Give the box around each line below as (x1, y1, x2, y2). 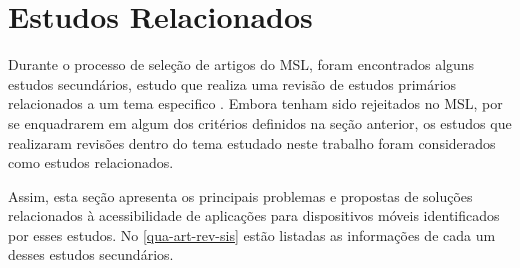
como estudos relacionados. (8, 152, 174, 173)
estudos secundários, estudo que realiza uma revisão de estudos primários (8, 73, 457, 94)
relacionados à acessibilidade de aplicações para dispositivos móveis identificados (8, 205, 500, 226)
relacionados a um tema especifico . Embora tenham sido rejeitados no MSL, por (8, 93, 503, 114)
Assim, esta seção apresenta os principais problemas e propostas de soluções (8, 185, 473, 206)
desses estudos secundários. (8, 244, 174, 265)
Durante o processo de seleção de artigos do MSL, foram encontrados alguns (8, 54, 475, 75)
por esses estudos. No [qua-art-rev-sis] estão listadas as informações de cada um (8, 224, 496, 245)
